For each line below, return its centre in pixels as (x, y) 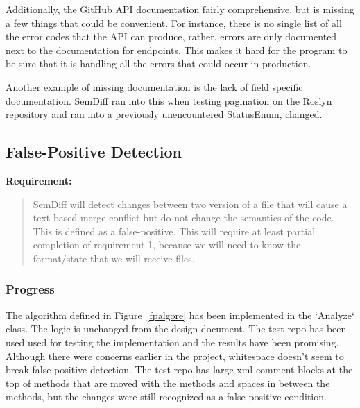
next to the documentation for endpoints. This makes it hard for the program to (177, 50)
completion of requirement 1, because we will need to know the (167, 245)
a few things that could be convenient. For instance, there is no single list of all (174, 23)
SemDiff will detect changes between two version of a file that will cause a (190, 204)
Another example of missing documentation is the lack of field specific (154, 86)
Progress (30, 289)
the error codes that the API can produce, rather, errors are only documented (171, 36)
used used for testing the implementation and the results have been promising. (172, 342)
